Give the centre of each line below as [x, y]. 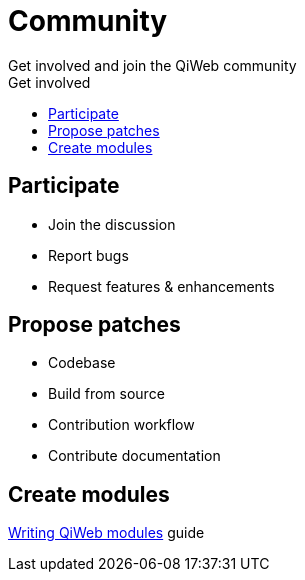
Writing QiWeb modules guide [106, 533]
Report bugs [88, 255]
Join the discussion [112, 224]
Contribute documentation [134, 456]
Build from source [106, 394]
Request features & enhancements [161, 286]
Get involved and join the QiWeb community [152, 65]
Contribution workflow [121, 425]
